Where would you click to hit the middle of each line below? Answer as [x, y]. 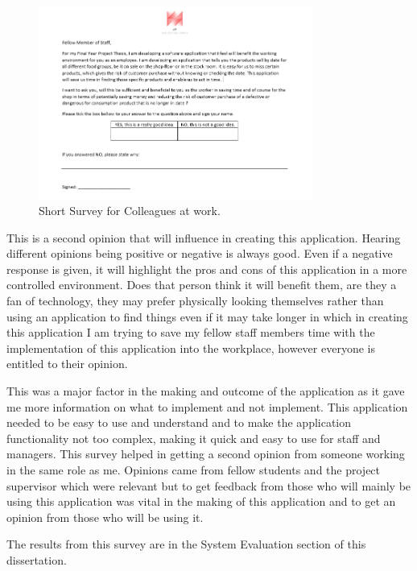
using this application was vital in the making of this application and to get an [201, 501]
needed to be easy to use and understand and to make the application [179, 422]
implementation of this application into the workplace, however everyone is [191, 348]
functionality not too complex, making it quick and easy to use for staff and [194, 438]
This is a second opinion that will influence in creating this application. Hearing [204, 237]
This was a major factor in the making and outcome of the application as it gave [206, 390]
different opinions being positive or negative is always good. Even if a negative [200, 253]
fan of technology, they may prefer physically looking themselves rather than [195, 300]
